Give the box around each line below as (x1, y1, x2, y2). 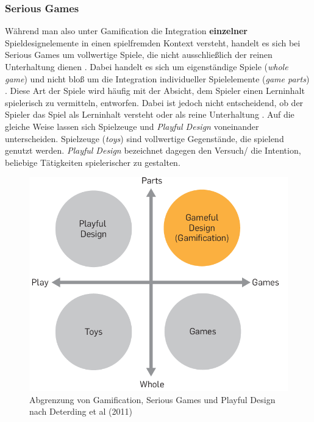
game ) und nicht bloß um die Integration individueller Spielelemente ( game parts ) (5, 72, 310, 85)
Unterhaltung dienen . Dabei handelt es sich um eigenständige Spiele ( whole (5, 60, 288, 73)
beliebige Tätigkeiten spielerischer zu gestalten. (5, 156, 180, 168)
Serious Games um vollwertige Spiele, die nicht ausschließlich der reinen (5, 48, 273, 61)
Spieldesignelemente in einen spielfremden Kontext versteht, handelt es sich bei (5, 36, 301, 49)
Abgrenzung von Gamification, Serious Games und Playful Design (29, 393, 276, 406)
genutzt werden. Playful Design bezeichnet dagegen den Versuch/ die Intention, (5, 144, 301, 157)
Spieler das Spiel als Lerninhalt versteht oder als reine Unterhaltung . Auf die (5, 108, 294, 121)
